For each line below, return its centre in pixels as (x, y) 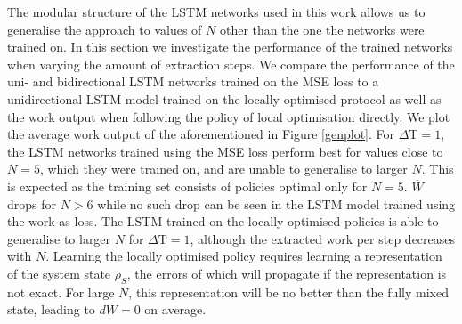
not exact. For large (61, 292)
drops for (32, 203)
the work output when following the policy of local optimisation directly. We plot (229, 116)
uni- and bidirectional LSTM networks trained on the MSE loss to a (193, 81)
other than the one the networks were (322, 29)
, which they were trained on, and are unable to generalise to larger (223, 169)
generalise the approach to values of (105, 29)
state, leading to (51, 309)
